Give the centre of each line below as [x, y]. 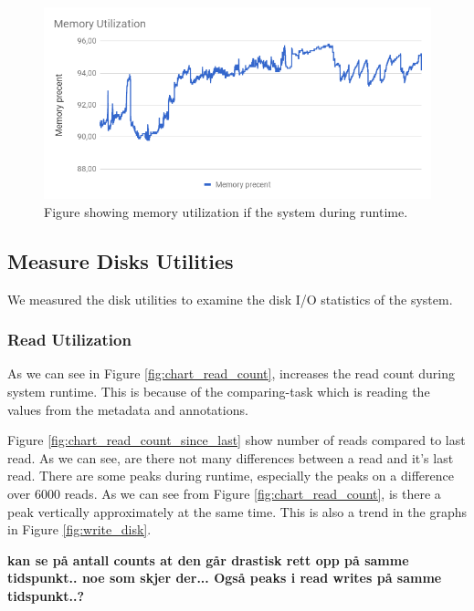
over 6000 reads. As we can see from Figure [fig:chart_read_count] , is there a [224, 493]
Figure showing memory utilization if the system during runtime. [226, 211]
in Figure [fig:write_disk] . [79, 529]
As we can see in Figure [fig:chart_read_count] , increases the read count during [231, 373]
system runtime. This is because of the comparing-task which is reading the [219, 391]
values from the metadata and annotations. [128, 409]
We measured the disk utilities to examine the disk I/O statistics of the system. [230, 299]
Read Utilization [69, 340]
